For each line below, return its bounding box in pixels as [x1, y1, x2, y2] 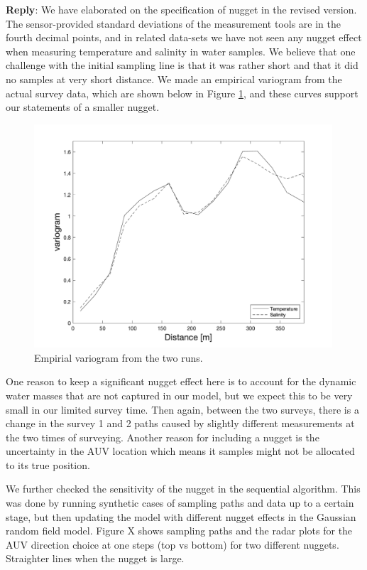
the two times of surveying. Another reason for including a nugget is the [6, 429, 319, 444]
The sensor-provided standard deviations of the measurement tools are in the [6, 16, 341, 31]
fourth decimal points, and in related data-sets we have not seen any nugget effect [6, 30, 362, 45]
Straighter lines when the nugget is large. [6, 551, 185, 566]
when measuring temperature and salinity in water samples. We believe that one [6, 43, 356, 58]
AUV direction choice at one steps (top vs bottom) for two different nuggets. [6, 537, 339, 552]
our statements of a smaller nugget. [6, 100, 160, 114]
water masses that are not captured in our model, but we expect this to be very [6, 387, 353, 402]
